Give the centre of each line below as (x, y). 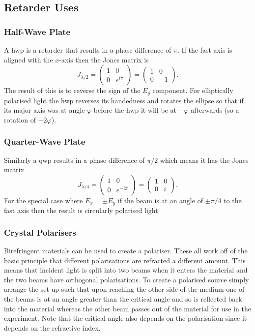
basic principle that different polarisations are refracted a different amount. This (125, 260)
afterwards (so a (215, 110)
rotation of (20, 119)
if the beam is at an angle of (160, 200)
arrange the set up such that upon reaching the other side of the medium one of (124, 289)
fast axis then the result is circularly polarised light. (82, 210)
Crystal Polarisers (40, 232)
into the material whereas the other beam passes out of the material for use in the (127, 308)
